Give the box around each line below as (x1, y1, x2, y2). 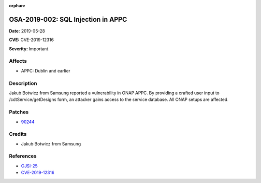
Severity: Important (9, 46, 48, 52)
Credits (9, 131, 27, 138)
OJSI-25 (21, 163, 38, 169)
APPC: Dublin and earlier (21, 68, 71, 73)
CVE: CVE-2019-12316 (9, 37, 54, 43)
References (9, 153, 37, 159)
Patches (9, 109, 29, 115)
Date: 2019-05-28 (9, 28, 45, 34)
